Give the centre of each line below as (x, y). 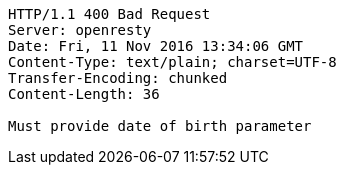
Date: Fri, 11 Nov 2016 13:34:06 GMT (156, 46)
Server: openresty (80, 30)
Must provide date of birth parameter (160, 126)
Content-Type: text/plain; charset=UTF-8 (172, 62)
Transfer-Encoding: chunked (118, 78)
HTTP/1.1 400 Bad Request (109, 14)
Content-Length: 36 (84, 94)
